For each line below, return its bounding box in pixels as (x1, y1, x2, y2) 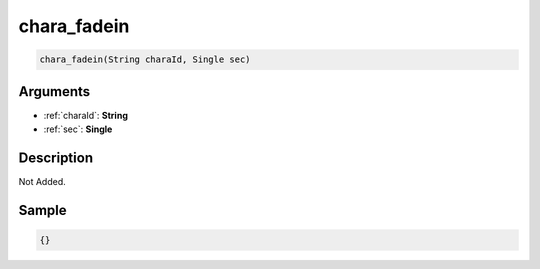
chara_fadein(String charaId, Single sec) (39, 54, 251, 65)
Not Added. (18, 175, 67, 187)
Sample (18, 201, 67, 219)
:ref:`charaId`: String (43, 109, 129, 121)
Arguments (18, 83, 91, 100)
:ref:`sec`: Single (43, 123, 113, 135)
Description (18, 149, 94, 166)
